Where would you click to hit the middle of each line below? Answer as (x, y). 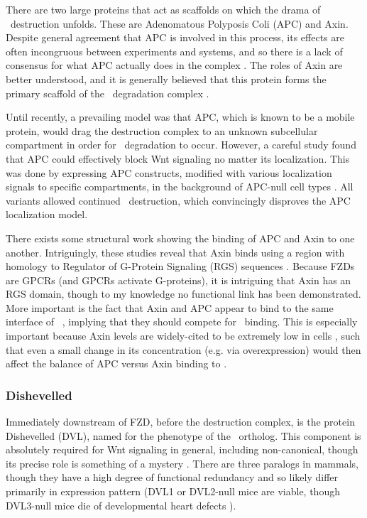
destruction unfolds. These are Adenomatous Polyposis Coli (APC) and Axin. (179, 23)
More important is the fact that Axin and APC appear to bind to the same (170, 307)
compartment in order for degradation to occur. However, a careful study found (181, 145)
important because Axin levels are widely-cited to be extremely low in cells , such (183, 336)
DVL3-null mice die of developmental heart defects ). (121, 505)
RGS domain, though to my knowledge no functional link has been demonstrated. (183, 294)
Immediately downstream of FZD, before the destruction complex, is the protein (180, 422)
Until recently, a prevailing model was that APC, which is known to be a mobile (180, 117)
